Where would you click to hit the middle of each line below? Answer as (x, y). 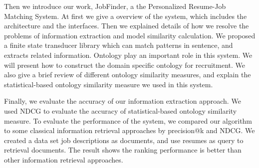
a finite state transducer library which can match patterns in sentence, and (119, 45)
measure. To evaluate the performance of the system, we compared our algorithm (128, 120)
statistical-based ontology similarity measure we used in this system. (109, 84)
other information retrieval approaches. (64, 159)
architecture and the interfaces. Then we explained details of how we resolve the (127, 26)
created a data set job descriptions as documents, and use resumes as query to (124, 140)
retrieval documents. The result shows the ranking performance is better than (123, 150)
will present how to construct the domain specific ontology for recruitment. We (125, 65)
